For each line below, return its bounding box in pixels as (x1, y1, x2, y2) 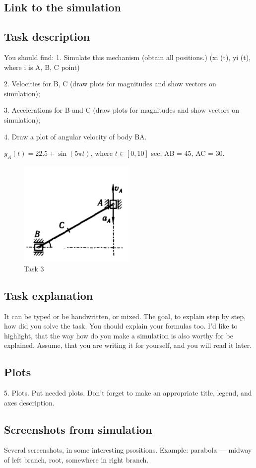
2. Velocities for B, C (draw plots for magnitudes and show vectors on (4, 78, 216, 89)
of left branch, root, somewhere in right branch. (4, 455, 149, 465)
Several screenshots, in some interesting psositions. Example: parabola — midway (4, 445, 252, 455)
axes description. (4, 397, 55, 407)
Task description (4, 29, 90, 44)
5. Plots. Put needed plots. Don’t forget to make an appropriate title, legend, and (4, 388, 252, 398)
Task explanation (4, 287, 93, 303)
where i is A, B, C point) (4, 62, 80, 72)
